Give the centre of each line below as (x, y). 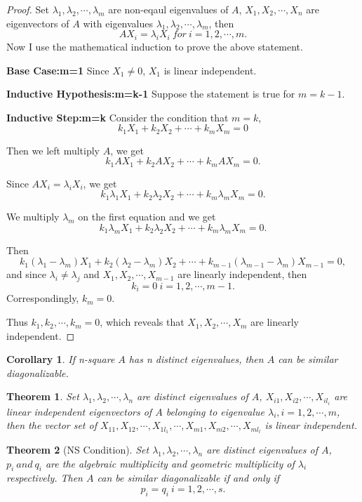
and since (26, 274)
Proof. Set (28, 9)
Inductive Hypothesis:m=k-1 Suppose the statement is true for (151, 94)
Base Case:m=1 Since (58, 70)
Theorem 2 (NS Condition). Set (78, 449)
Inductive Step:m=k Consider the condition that (118, 117)
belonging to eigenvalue (215, 411)
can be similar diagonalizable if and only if (188, 478)
